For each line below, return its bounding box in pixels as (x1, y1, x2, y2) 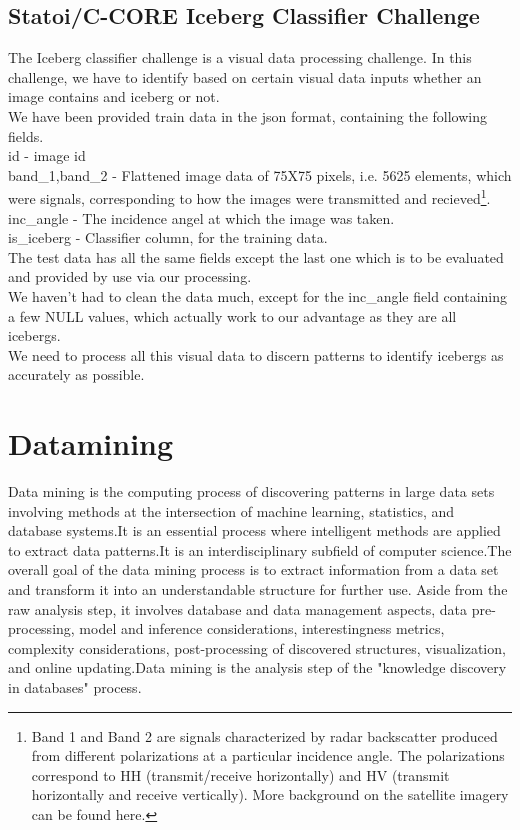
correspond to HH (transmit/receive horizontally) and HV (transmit (31, 764, 450, 785)
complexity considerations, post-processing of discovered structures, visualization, (8, 637, 506, 658)
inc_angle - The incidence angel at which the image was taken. (8, 207, 395, 228)
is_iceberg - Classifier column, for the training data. (8, 227, 328, 248)
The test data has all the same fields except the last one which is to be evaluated (8, 246, 504, 267)
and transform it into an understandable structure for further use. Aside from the (8, 579, 508, 600)
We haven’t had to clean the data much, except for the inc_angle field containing (8, 285, 507, 306)
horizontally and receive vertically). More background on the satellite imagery (31, 784, 509, 805)
